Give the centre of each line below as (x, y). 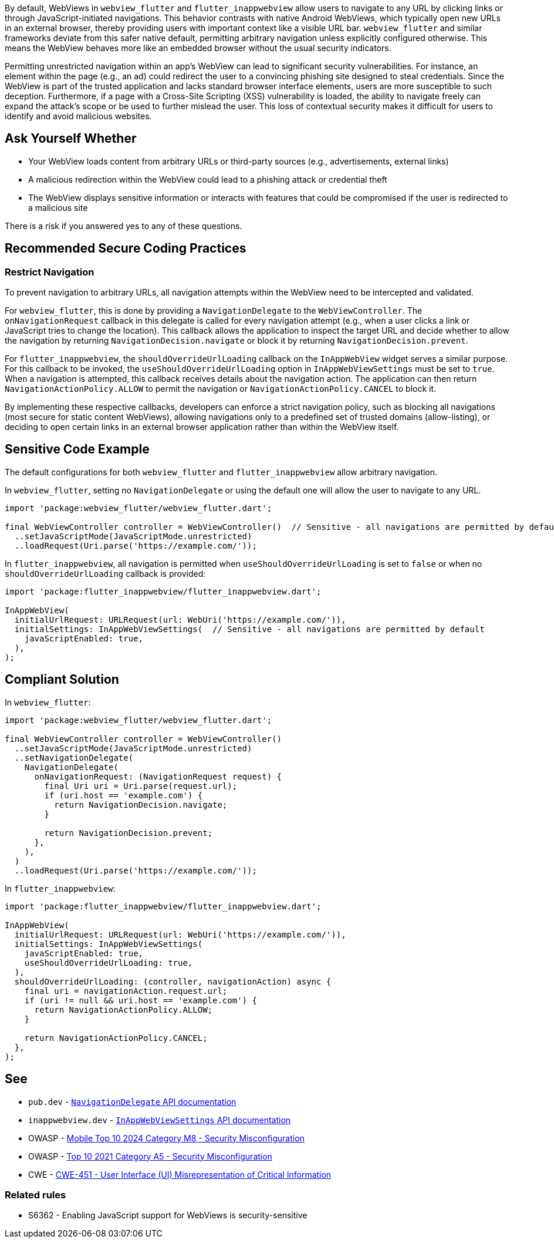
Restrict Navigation (50, 272)
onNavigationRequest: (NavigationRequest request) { (158, 776)
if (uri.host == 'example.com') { (124, 795)
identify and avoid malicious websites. (78, 116)
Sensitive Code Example (77, 449)
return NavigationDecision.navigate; (141, 804)
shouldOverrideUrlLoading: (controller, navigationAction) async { (173, 981)
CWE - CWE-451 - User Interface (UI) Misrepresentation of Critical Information (180, 1174)
